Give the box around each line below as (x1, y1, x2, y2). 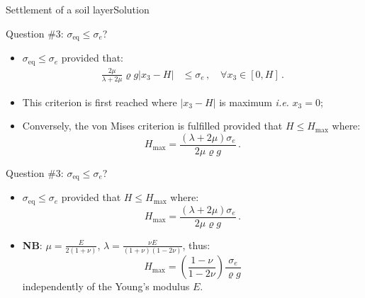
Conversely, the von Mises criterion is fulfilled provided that (22, 118, 283, 133)
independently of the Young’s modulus (22, 279, 190, 294)
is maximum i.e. (219, 94, 289, 109)
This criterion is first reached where (22, 94, 177, 109)
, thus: (182, 237, 210, 252)
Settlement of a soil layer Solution (6, 2, 150, 16)
